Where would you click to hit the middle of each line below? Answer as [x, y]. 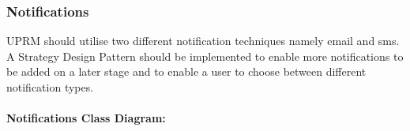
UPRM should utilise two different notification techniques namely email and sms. [203, 41]
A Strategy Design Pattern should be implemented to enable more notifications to [205, 56]
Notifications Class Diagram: [86, 118]
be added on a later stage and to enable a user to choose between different [186, 71]
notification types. [50, 87]
